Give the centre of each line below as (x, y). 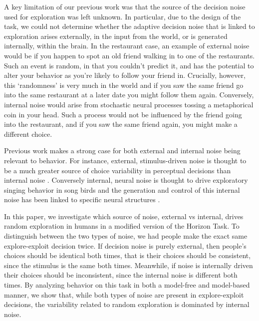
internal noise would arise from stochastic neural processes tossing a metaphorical (129, 104)
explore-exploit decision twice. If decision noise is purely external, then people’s (125, 245)
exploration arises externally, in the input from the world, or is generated (116, 36)
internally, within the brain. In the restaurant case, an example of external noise (127, 46)
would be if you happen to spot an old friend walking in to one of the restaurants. (129, 55)
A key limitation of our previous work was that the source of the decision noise (125, 6)
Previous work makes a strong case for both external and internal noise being (122, 151)
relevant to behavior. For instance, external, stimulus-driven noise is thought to (125, 160)
